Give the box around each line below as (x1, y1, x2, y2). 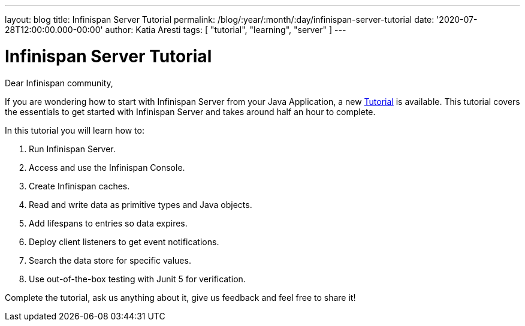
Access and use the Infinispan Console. (29, 162, 185, 173)
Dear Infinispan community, (5, 77, 113, 88)
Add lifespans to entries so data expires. (29, 218, 188, 228)
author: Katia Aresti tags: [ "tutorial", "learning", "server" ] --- (105, 25, 346, 35)
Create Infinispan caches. (29, 180, 130, 191)
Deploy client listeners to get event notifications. (29, 236, 219, 247)
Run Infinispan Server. (29, 143, 116, 154)
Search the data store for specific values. (29, 255, 191, 265)
